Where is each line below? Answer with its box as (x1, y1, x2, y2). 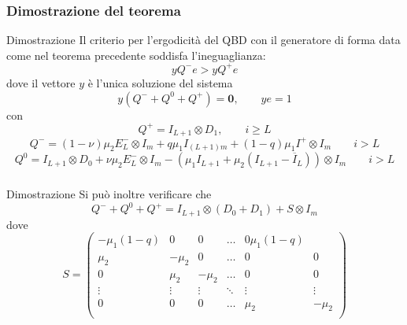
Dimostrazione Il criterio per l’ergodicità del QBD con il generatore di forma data (6, 31, 401, 48)
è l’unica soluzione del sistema (87, 74, 233, 90)
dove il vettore (6, 74, 76, 90)
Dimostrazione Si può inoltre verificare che (6, 185, 212, 201)
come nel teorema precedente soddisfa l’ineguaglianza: (6, 46, 266, 63)
